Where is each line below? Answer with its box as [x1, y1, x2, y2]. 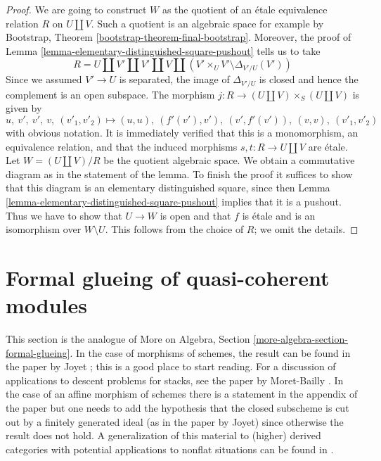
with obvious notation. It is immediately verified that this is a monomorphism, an [6, 125, 359, 140]
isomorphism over [6, 222, 82, 236]
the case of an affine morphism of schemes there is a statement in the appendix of [6, 386, 358, 401]
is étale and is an [242, 208, 316, 222]
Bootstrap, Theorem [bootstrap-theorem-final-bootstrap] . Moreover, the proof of [6, 30, 351, 44]
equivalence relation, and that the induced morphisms [6, 139, 238, 153]
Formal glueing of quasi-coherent [6, 263, 330, 291]
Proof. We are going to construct [6, 2, 147, 16]
